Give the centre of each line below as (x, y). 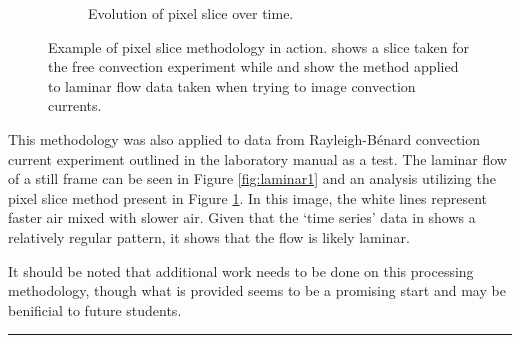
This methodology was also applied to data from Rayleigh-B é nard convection (244, 138)
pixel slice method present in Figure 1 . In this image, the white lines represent (248, 197)
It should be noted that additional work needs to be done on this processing (241, 270)
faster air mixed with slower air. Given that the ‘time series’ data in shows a (242, 217)
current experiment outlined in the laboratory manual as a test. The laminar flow (257, 158)
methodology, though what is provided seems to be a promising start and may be (257, 290)
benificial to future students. (95, 309)
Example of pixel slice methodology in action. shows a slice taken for (258, 46)
